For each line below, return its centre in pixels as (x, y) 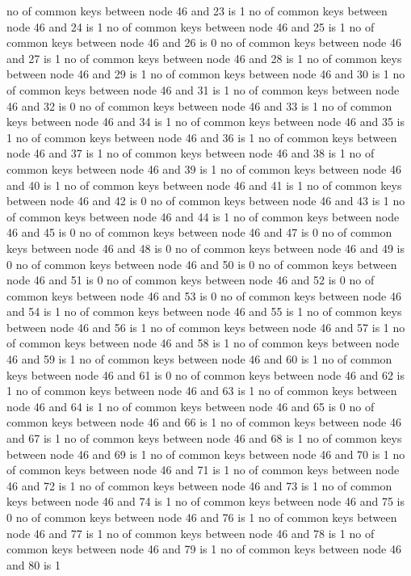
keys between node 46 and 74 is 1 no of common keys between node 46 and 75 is (205, 501)
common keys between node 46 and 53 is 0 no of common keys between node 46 (204, 295)
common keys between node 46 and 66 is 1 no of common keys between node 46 (204, 422)
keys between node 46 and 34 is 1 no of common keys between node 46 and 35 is (205, 122)
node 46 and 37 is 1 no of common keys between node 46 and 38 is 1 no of (191, 153)
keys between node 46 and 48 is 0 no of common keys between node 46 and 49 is (205, 248)
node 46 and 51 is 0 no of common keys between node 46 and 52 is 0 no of (191, 280)
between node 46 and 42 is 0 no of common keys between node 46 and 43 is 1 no (206, 201)
